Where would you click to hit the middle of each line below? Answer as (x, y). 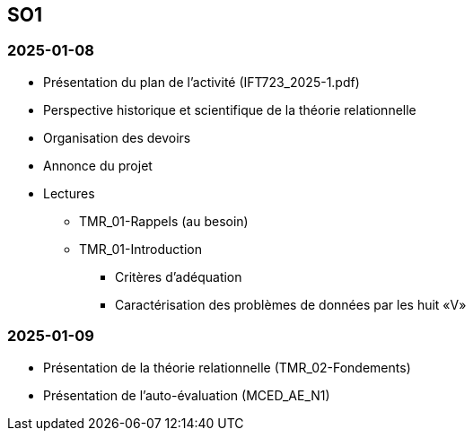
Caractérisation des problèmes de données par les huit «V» (291, 304)
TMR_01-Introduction (140, 249)
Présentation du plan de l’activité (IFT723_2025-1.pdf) (201, 82)
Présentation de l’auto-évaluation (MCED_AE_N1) (187, 395)
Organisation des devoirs (117, 137)
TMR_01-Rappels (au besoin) (164, 221)
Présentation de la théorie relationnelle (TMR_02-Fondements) (227, 367)
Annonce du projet (98, 165)
